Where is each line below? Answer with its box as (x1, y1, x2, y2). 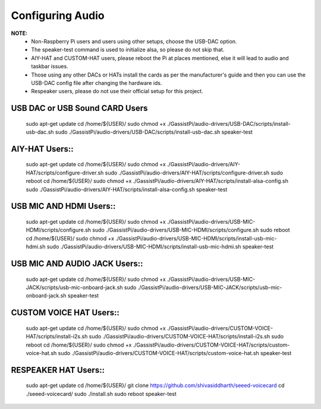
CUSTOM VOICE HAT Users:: (11, 307, 120, 318)
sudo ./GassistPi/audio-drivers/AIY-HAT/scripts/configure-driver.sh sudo (105, 169, 284, 176)
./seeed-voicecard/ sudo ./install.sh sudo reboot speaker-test (26, 390, 177, 397)
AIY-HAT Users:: (11, 144, 74, 154)
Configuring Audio (11, 9, 105, 22)
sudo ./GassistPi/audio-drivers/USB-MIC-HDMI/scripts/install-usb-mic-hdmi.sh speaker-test (46, 243, 274, 251)
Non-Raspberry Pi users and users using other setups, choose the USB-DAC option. (31, 37, 237, 45)
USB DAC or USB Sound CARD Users (11, 103, 148, 113)
